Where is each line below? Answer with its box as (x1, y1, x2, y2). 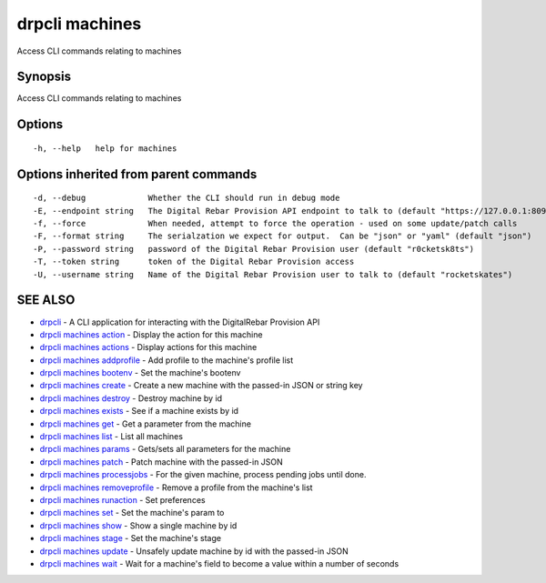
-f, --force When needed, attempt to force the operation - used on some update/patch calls (33, 218, 518, 229)
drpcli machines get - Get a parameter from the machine (39, 418, 252, 429)
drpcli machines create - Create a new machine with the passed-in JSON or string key (39, 380, 363, 391)
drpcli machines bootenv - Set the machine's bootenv (39, 367, 241, 378)
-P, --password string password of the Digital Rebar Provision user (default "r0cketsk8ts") (33, 244, 475, 254)
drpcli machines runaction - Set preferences (39, 494, 206, 505)
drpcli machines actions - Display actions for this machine (39, 342, 258, 353)
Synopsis (16, 69, 72, 85)
